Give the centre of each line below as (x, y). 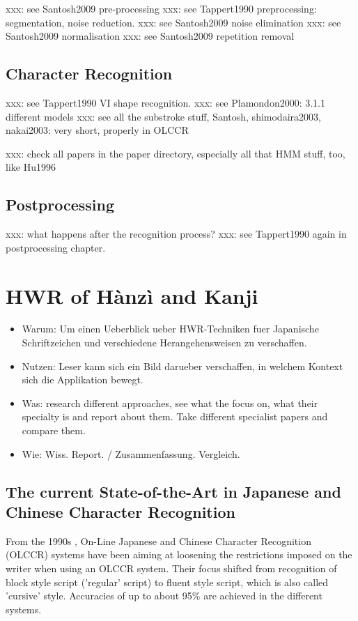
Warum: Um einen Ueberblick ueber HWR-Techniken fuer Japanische (170, 329)
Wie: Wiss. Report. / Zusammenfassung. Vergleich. (131, 453)
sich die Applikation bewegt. (83, 379)
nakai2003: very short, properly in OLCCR (97, 130)
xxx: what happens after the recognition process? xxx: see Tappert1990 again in (176, 234)
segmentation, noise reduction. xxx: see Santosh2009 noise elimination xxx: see (173, 22)
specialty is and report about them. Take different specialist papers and (175, 416)
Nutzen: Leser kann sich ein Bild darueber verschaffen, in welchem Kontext (182, 366)
